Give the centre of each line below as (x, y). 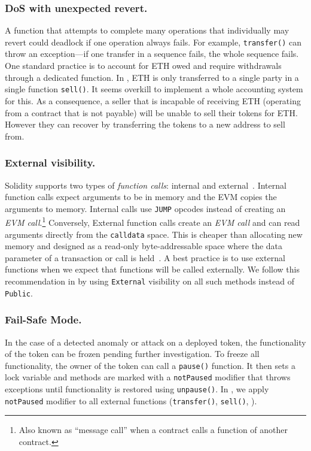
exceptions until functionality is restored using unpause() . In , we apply (137, 389)
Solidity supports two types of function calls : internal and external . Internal (146, 185)
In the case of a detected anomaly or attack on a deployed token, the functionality (155, 342)
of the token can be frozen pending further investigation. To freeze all (132, 354)
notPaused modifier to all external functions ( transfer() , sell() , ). (131, 400)
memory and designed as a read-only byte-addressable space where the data (144, 246)
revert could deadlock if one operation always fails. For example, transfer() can (153, 42)
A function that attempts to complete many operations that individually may (147, 30)
